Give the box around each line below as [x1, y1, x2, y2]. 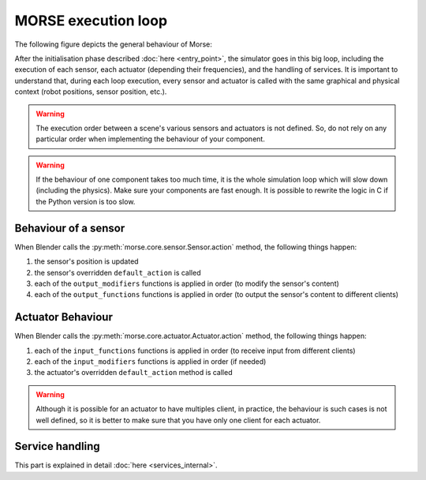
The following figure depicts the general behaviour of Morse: [14, 39, 213, 49]
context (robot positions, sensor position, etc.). [14, 87, 167, 96]
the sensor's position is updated [34, 257, 139, 266]
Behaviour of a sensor [14, 221, 125, 234]
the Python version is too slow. [35, 197, 136, 206]
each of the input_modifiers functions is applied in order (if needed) [34, 357, 267, 366]
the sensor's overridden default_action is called [34, 268, 201, 277]
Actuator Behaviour [14, 310, 114, 324]
